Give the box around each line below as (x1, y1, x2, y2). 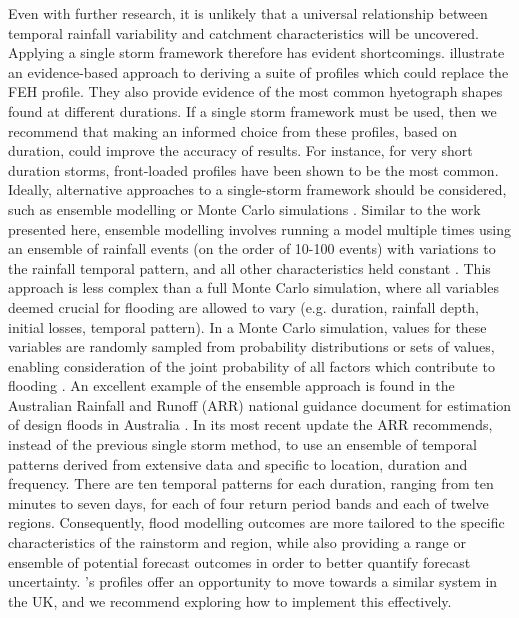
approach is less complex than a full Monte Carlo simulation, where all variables (8, 277, 499, 298)
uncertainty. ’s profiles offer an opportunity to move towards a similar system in (8, 571, 498, 592)
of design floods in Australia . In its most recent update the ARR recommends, (8, 414, 493, 435)
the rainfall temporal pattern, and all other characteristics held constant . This (8, 257, 491, 278)
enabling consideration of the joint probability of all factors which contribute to (8, 355, 495, 376)
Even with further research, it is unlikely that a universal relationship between (8, 3, 488, 23)
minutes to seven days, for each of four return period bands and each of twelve (8, 492, 489, 513)
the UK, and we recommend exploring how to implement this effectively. (8, 590, 452, 611)
